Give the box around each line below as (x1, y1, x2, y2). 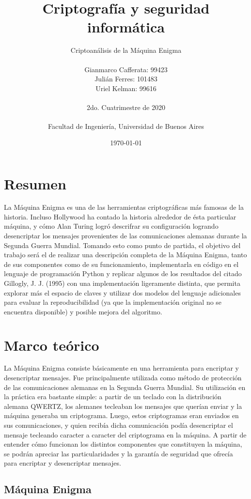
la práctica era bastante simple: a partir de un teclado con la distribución (4, 391, 221, 402)
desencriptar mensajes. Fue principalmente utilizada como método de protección (4, 373, 242, 383)
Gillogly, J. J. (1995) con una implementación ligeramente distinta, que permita (4, 278, 240, 288)
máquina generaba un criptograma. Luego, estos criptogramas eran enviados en (4, 410, 239, 421)
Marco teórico (4, 335, 99, 355)
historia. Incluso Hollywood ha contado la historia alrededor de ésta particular (4, 211, 236, 221)
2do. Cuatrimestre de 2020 (87, 102, 165, 112)
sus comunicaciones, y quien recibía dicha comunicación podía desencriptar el (4, 420, 233, 430)
